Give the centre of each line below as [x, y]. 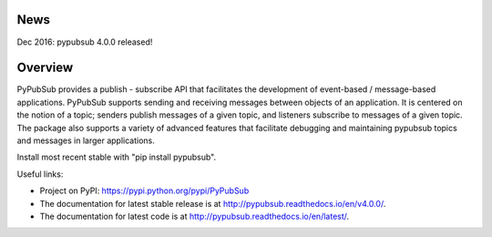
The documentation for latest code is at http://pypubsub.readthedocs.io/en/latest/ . [195, 216]
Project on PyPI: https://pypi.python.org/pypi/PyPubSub [144, 191]
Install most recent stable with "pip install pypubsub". [117, 157]
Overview [45, 68]
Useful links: [40, 174]
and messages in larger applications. [86, 140]
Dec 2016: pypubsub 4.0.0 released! [85, 42]
